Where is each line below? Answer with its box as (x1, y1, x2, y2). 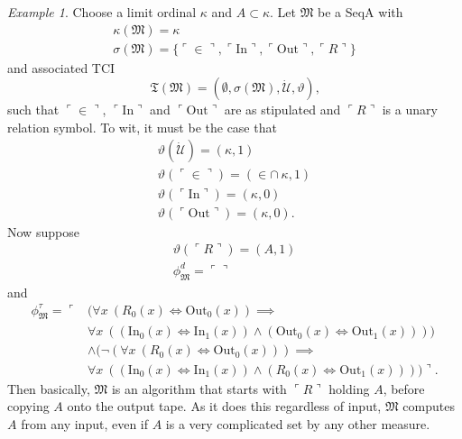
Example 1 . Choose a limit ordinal (7, 3, 197, 21)
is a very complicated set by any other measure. (165, 414, 430, 433)
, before (383, 379, 425, 398)
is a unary (382, 100, 438, 119)
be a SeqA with (318, 3, 403, 21)
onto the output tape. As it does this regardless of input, (67, 397, 382, 416)
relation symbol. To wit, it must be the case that (7, 117, 277, 136)
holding (328, 379, 370, 398)
